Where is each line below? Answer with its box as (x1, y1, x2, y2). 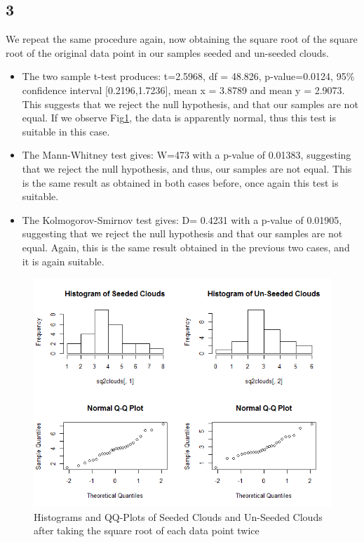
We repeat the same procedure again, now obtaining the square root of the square (6, 32, 358, 46)
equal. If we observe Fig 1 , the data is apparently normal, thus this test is (22, 110, 337, 125)
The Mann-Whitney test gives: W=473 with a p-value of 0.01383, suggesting (22, 147, 351, 162)
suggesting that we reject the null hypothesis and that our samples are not (22, 226, 343, 241)
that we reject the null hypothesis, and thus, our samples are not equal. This (22, 161, 352, 176)
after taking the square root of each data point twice (34, 523, 259, 538)
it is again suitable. (22, 253, 105, 268)
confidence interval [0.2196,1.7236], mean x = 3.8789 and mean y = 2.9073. (22, 82, 345, 97)
